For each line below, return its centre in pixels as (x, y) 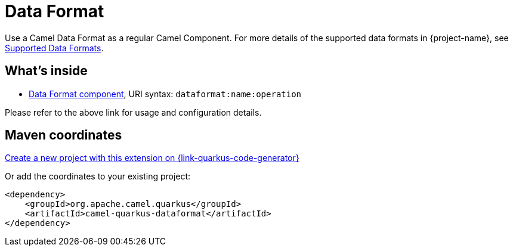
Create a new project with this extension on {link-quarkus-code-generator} (152, 158)
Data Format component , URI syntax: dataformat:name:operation (165, 94)
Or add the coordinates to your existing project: (98, 176)
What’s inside (46, 71)
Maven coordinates (64, 135)
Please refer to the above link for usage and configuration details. (133, 112)
